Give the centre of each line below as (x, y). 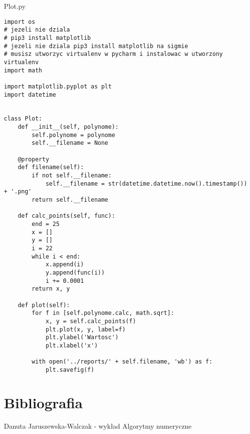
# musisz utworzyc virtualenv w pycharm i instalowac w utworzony (114, 54)
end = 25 (46, 224)
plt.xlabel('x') (72, 345)
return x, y (51, 289)
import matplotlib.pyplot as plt (58, 86)
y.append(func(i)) (75, 272)
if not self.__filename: (72, 176)
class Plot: (23, 119)
